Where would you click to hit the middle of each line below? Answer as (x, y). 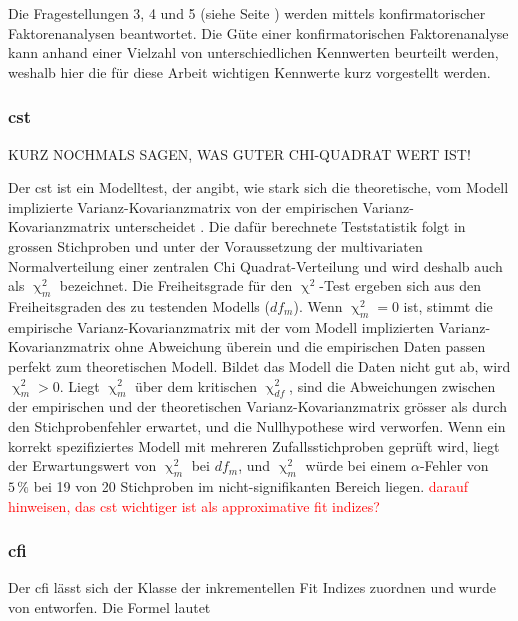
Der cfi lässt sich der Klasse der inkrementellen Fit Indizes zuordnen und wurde (252, 587)
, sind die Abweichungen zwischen (392, 385)
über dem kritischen (196, 385)
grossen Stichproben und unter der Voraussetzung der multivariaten (215, 245)
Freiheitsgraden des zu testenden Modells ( (139, 305)
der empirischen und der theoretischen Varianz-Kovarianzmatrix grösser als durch (257, 406)
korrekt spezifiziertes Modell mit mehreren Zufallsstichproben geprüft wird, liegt (254, 445)
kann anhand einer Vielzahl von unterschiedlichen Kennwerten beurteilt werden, (253, 52)
